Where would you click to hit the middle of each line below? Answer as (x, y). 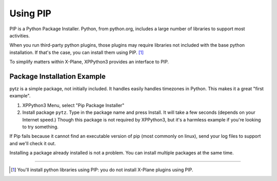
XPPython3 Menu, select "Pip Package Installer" (73, 105)
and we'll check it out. (33, 143)
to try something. (40, 127)
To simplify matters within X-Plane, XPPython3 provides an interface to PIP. (89, 62)
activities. (20, 35)
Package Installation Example (58, 76)
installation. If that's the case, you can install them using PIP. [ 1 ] (76, 52)
